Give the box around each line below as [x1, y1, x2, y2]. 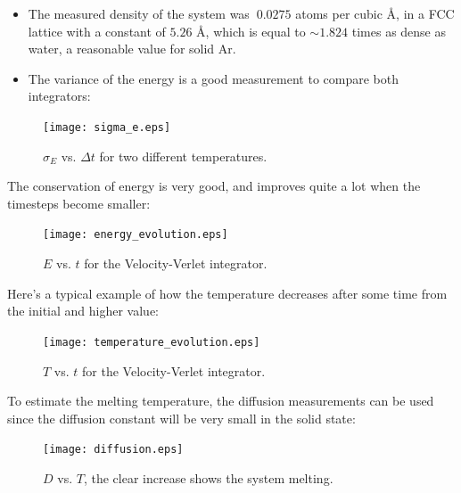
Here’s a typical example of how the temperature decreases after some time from [7, 283, 448, 302]
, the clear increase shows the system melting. [83, 468, 333, 487]
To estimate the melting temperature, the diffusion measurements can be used [7, 391, 434, 410]
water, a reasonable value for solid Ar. [28, 39, 236, 58]
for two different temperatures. [99, 146, 268, 165]
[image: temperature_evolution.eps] [43, 335, 260, 349]
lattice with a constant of [28, 21, 166, 40]
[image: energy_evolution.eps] [43, 228, 228, 242]
